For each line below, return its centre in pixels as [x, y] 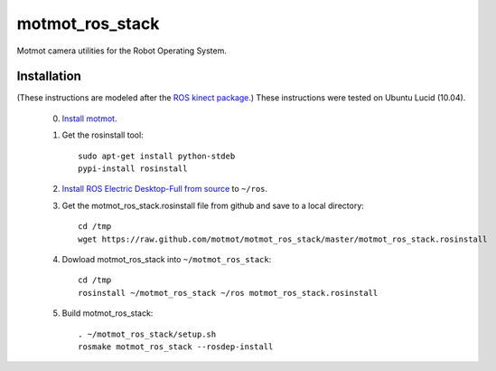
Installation [49, 76]
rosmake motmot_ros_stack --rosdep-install [176, 347]
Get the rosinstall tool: [103, 135]
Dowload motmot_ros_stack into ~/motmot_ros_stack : [167, 259]
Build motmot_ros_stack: [108, 313]
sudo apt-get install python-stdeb [157, 156]
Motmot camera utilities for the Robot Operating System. [122, 51]
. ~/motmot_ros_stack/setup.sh [147, 334]
